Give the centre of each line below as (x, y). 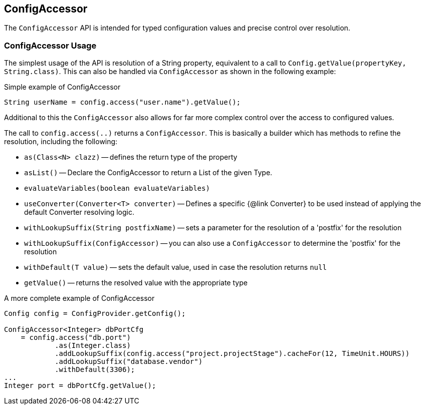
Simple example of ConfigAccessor (62, 87)
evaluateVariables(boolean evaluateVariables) (117, 188)
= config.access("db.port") (76, 338)
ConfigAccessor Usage (50, 45)
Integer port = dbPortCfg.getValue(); (80, 386)
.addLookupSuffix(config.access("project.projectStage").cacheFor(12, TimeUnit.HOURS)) (232, 354)
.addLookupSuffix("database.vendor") (129, 362)
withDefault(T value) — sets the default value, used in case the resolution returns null (175, 267)
